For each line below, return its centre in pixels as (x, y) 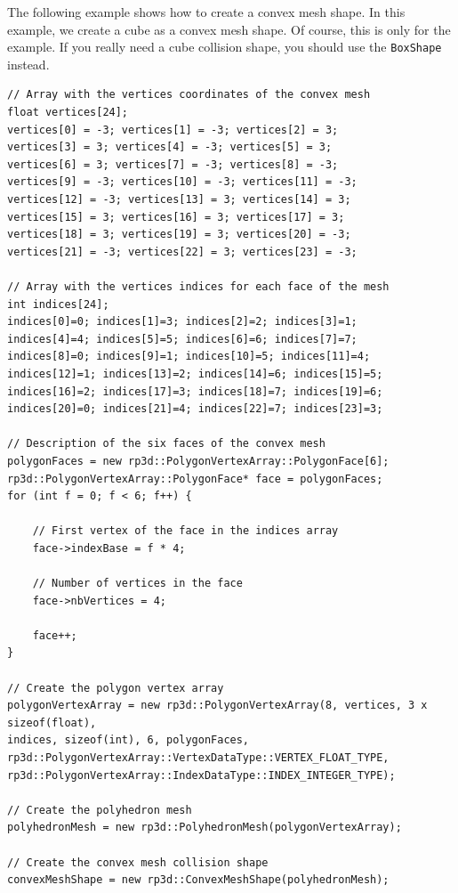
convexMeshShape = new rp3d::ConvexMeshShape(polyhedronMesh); (198, 880)
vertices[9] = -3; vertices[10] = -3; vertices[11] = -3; (182, 182)
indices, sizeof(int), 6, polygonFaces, (129, 740)
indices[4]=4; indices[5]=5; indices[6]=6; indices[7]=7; (182, 339)
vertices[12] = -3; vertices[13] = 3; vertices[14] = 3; (179, 199)
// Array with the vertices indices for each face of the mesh (198, 286)
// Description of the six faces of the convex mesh (166, 444)
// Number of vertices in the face (137, 584)
